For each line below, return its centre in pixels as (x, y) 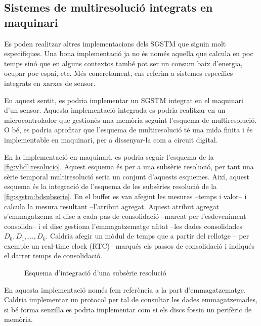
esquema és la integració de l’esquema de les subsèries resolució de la (111, 186)
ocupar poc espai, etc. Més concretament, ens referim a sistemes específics (119, 73)
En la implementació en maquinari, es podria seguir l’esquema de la (109, 156)
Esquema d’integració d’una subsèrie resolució (95, 273)
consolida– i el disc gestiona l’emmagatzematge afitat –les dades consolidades (123, 226)
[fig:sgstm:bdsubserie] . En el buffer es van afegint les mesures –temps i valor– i (125, 196)
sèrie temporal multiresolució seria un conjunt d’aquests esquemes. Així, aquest (127, 176)
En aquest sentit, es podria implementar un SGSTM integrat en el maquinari (124, 100)
